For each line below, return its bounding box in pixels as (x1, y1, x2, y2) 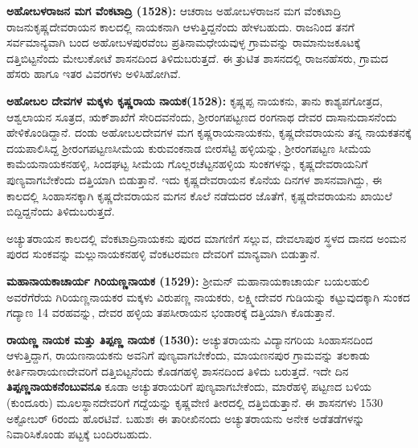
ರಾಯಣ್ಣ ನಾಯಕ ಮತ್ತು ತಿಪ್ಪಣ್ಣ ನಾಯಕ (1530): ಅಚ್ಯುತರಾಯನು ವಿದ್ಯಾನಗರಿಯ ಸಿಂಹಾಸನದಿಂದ (6, 331, 373, 347)
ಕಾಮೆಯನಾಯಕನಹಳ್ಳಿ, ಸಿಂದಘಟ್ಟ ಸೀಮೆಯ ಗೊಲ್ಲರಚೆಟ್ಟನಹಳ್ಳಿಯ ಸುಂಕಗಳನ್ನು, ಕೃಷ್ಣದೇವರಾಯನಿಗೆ (6, 155, 368, 172)
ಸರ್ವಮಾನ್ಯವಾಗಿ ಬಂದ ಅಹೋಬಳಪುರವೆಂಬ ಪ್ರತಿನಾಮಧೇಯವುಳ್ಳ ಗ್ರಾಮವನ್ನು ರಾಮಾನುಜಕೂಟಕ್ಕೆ (6, 34, 361, 51)
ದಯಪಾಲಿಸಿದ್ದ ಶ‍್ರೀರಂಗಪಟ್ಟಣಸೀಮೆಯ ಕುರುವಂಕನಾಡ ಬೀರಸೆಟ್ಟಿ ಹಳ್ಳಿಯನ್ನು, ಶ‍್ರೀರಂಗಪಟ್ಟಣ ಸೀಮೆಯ (6, 139, 371, 156)
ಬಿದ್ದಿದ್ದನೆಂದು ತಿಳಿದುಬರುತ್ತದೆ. (6, 203, 115, 220)
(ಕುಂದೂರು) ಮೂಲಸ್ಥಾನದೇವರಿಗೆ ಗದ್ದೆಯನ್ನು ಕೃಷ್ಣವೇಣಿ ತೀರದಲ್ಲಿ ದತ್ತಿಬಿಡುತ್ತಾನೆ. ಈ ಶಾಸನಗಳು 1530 (6, 394, 383, 411)
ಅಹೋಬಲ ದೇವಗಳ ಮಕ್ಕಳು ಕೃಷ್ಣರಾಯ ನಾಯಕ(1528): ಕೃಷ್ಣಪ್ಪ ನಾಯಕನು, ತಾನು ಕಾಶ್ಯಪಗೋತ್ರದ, (6, 92, 383, 109)
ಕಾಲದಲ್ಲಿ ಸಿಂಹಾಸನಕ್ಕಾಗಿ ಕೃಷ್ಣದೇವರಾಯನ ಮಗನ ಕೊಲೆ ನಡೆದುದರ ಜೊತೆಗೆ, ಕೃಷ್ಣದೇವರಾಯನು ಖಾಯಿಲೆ (6, 187, 392, 203)
